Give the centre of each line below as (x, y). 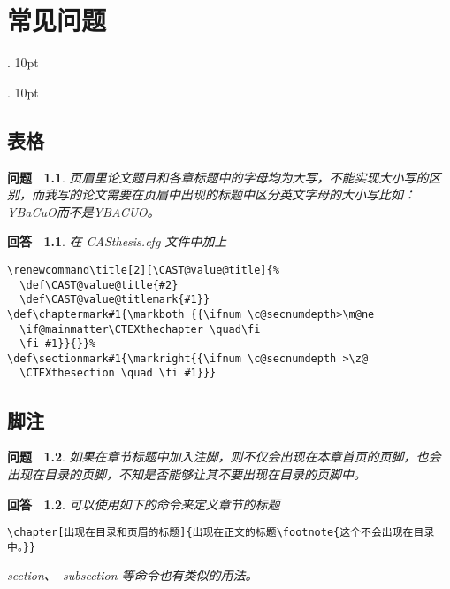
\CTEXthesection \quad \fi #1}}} (118, 373)
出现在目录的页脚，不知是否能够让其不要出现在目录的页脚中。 (187, 473)
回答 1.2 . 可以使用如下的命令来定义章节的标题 (144, 504)
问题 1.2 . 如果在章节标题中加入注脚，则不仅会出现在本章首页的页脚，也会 (224, 457)
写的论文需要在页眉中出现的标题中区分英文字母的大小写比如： (236, 194)
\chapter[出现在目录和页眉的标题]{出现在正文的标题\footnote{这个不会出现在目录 (221, 533)
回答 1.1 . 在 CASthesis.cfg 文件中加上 (117, 241)
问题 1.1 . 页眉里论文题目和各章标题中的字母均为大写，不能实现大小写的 (218, 177)
